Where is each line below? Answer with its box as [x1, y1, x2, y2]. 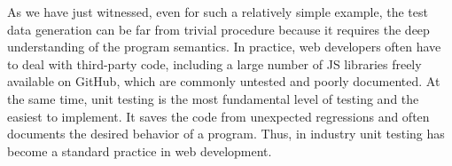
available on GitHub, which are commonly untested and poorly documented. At [7, 72, 440, 91]
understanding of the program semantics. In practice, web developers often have [7, 37, 441, 56]
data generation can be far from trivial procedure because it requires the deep [7, 20, 430, 38]
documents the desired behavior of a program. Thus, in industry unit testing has [7, 124, 445, 143]
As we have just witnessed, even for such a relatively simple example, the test [7, 3, 428, 20]
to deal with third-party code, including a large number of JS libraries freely [7, 54, 422, 73]
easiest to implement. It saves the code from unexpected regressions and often [7, 107, 430, 125]
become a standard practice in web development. [7, 141, 272, 160]
